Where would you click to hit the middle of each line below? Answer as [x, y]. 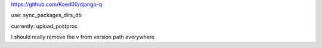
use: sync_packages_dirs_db [46, 15]
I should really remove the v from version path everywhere [83, 37]
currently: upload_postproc [44, 26]
